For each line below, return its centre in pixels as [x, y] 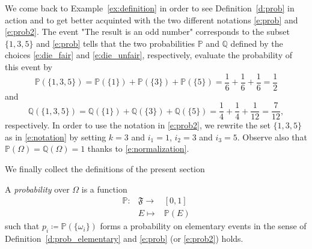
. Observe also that [272, 136]
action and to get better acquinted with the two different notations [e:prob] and [151, 19]
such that [22, 226]
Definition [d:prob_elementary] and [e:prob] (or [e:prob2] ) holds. [124, 238]
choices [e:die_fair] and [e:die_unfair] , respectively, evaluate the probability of [148, 55]
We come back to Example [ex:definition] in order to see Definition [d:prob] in [150, 8]
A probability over [37, 189]
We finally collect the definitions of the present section [105, 169]
